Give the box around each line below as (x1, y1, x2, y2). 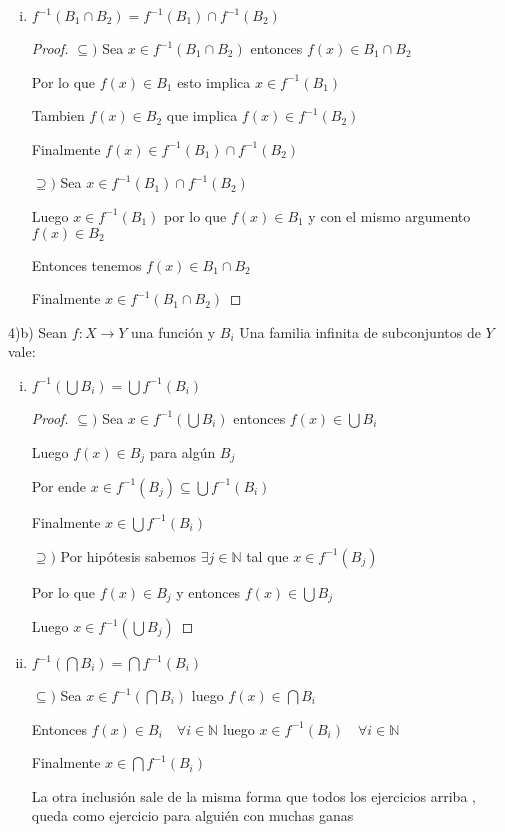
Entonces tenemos (31, 254, 142, 275)
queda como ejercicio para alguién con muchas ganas (31, 805, 354, 826)
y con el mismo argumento (308, 205, 471, 226)
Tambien (31, 105, 85, 126)
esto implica (177, 71, 251, 92)
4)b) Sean (8, 321, 68, 342)
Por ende (31, 475, 87, 496)
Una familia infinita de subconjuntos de (239, 321, 481, 342)
